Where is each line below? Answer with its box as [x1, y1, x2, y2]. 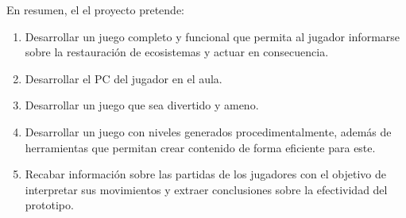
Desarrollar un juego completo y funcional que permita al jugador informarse [25, 28, 400, 44]
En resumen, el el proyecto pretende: [6, 2, 184, 17]
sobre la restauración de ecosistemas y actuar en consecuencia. [25, 44, 329, 60]
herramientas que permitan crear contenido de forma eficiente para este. [25, 139, 376, 155]
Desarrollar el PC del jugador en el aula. [25, 70, 222, 86]
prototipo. [25, 197, 74, 213]
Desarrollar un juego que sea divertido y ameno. [25, 97, 259, 113]
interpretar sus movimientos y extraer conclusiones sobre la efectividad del [25, 181, 388, 197]
